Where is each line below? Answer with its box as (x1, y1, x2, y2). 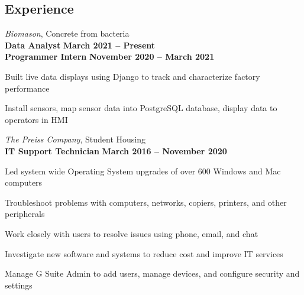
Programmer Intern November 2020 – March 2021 (5, 50, 215, 63)
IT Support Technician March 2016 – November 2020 (5, 144, 227, 157)
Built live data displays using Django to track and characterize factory (5, 70, 260, 82)
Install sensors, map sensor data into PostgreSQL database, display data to (5, 102, 277, 114)
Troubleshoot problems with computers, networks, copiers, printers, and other (5, 196, 287, 208)
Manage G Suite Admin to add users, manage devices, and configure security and (5, 267, 300, 280)
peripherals (5, 208, 45, 220)
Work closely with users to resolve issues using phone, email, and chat (5, 227, 258, 239)
